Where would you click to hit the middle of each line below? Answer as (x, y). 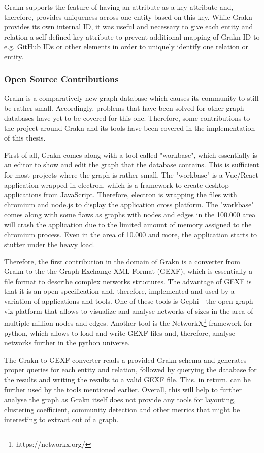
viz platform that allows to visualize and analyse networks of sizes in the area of (129, 311)
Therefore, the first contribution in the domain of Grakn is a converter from (122, 261)
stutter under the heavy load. (50, 244)
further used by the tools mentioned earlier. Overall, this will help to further (123, 389)
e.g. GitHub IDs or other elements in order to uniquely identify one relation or (126, 46)
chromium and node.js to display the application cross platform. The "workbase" (129, 204)
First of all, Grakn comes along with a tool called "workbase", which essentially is (131, 154)
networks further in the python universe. (67, 343)
